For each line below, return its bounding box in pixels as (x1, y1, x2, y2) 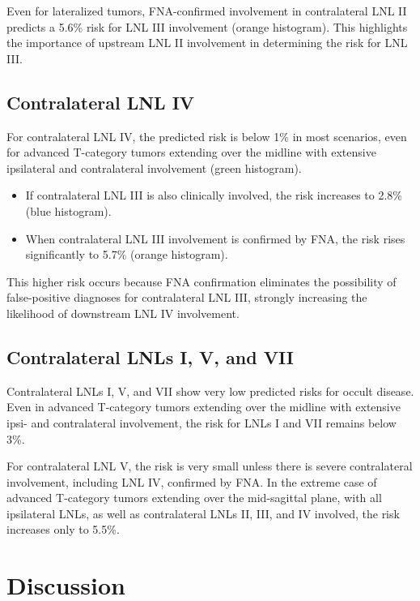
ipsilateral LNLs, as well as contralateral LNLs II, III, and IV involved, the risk (6, 504, 400, 522)
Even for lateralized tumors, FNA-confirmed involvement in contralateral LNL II (6, 2, 407, 19)
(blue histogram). (25, 202, 112, 219)
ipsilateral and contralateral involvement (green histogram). (6, 159, 302, 176)
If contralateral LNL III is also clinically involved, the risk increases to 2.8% (25, 187, 403, 204)
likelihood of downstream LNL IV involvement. (6, 304, 240, 321)
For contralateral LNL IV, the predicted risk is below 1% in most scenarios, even (6, 127, 407, 144)
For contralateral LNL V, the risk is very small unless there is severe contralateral (6, 457, 413, 474)
